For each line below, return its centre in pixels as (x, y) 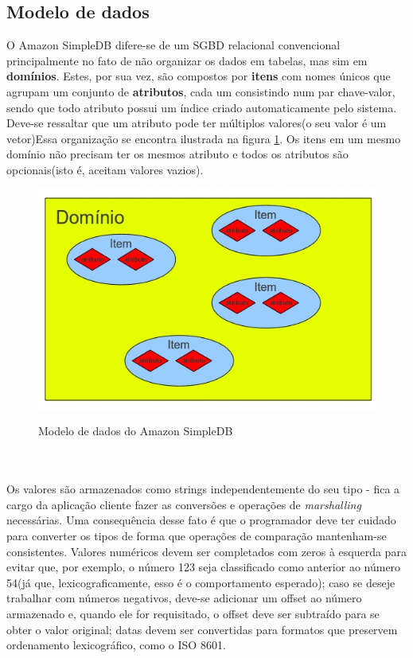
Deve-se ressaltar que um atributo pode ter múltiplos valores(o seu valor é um (197, 123)
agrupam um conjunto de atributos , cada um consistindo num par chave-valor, (201, 91)
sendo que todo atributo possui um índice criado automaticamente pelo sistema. (202, 107)
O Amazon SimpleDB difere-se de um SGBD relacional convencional (173, 45)
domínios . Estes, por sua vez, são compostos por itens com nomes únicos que (199, 76)
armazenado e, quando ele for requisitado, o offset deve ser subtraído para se (193, 614)
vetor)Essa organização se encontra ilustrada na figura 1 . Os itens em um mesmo (204, 138)
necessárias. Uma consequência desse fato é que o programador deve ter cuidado (201, 520)
